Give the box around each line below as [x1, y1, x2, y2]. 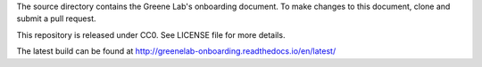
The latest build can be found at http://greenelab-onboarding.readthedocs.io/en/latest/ [16, 46, 337, 56]
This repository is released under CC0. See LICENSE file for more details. [16, 29, 286, 40]
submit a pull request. [16, 13, 96, 24]
